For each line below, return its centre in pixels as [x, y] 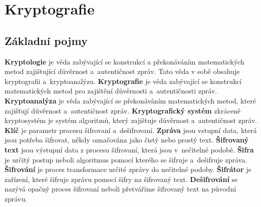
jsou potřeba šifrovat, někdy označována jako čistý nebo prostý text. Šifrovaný [126, 140]
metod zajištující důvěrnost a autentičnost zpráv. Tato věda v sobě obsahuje [122, 71]
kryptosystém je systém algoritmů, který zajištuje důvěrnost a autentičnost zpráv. [131, 120]
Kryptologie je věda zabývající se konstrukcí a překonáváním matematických [124, 61]
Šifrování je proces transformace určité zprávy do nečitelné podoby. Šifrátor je [128, 169]
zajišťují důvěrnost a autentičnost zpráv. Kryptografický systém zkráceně [122, 110]
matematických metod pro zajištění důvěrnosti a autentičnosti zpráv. [111, 91]
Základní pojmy [46, 40]
